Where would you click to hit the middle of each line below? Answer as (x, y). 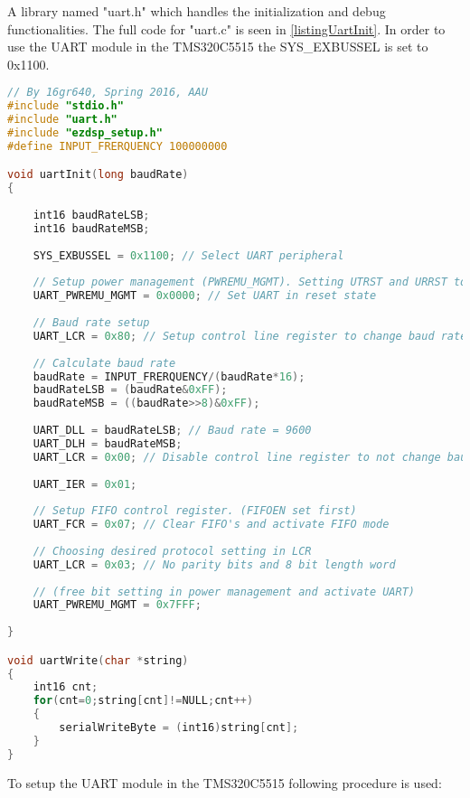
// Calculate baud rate (104, 363)
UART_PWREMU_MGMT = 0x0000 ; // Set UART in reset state (205, 296)
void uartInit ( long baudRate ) (98, 175)
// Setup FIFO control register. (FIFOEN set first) (195, 511)
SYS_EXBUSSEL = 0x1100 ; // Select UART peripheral (188, 255)
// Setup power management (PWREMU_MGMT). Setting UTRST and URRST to (250, 282)
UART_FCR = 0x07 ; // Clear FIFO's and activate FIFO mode (211, 525)
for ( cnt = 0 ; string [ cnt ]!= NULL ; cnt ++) (143, 701)
